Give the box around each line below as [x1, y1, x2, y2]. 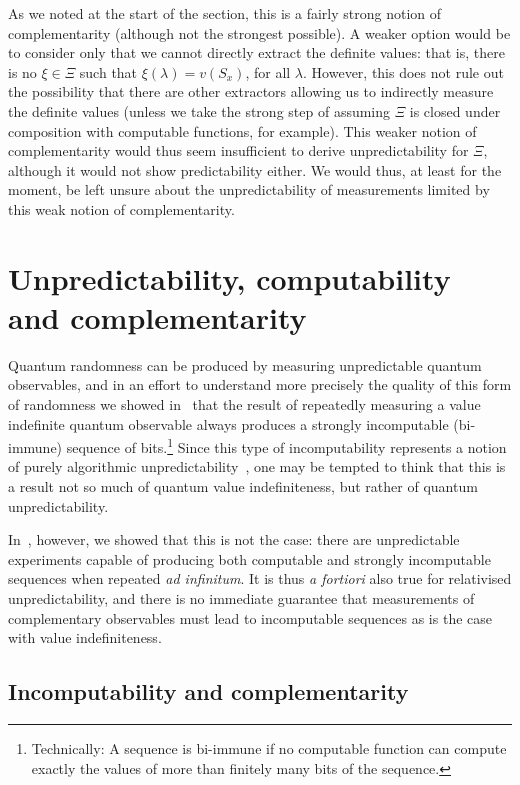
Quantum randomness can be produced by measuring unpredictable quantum [8, 354, 482, 375]
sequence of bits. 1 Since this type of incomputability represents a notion [66, 434, 507, 457]
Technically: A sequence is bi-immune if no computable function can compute [31, 738, 507, 759]
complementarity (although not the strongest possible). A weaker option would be [8, 22, 511, 43]
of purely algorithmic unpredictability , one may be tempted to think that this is [8, 456, 506, 477]
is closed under [409, 100, 501, 121]
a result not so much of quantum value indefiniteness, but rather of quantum [8, 476, 478, 497]
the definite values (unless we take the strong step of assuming [8, 100, 391, 121]
